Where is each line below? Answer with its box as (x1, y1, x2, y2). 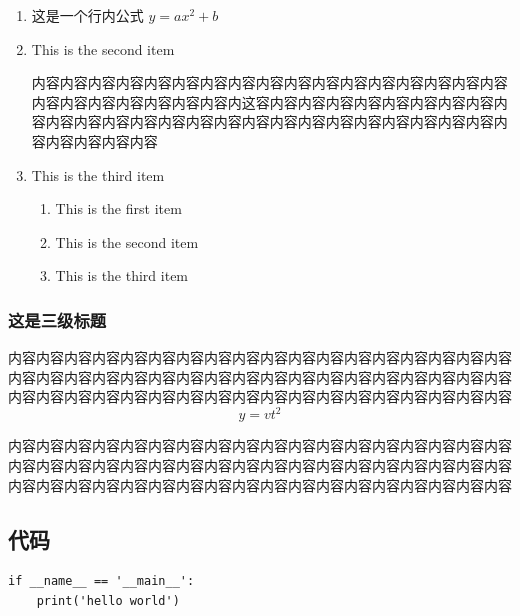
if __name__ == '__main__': (8, 574, 195, 589)
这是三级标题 (8, 307, 107, 332)
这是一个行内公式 (31, 5, 144, 25)
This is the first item (55, 198, 182, 219)
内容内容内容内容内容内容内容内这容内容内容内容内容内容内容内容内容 (31, 91, 494, 112)
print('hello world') (36, 594, 180, 609)
